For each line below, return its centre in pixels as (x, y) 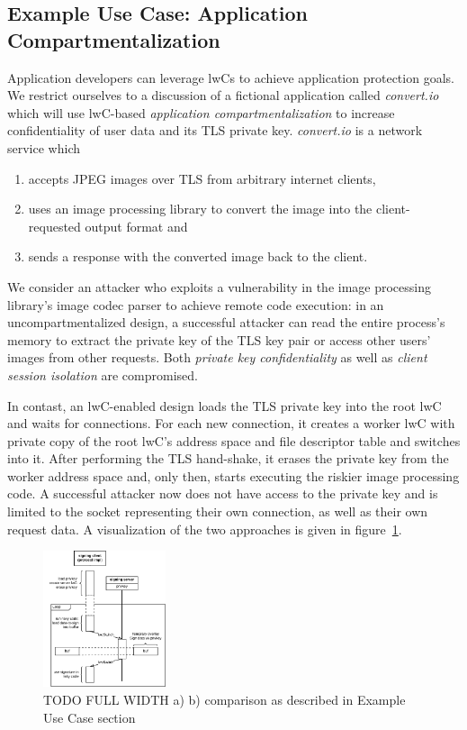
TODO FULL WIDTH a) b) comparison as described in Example (225, 700)
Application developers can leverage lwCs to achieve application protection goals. (231, 77)
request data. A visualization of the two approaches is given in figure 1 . (205, 529)
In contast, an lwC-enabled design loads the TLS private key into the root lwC (225, 405)
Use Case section (90, 717)
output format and (136, 226)
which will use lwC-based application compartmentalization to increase (201, 112)
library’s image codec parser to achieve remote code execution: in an (196, 304)
